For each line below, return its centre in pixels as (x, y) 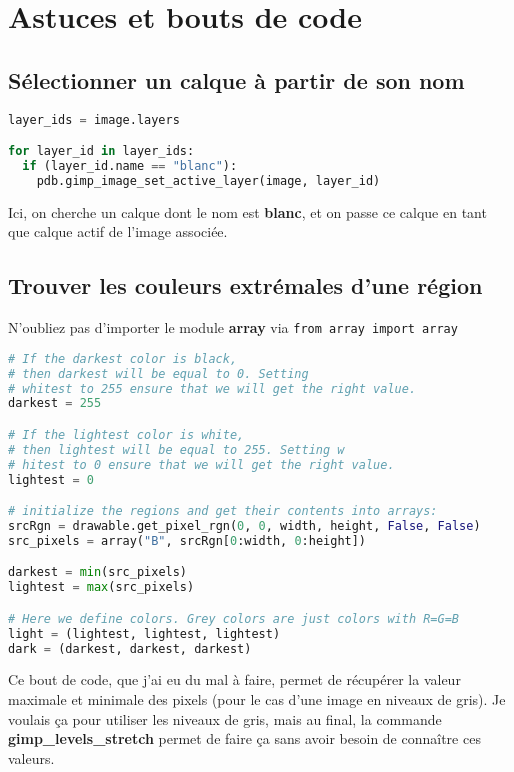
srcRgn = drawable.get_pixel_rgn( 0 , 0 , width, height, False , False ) (244, 525)
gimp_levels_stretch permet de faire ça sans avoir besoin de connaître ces (244, 738)
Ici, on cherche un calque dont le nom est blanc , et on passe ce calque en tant (247, 211)
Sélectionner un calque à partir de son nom (236, 79)
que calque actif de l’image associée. (118, 231)
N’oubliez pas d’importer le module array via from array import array (233, 327)
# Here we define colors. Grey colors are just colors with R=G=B (234, 618)
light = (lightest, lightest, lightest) (144, 633)
